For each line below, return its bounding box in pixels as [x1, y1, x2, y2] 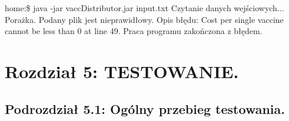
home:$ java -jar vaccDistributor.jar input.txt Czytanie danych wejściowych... [5, 2, 284, 14]
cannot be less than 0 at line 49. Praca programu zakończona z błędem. [5, 25, 263, 37]
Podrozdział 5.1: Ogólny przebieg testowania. [5, 99, 285, 117]
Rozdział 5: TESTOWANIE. [5, 59, 239, 83]
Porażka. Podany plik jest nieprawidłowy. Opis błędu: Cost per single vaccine [5, 13, 284, 25]
